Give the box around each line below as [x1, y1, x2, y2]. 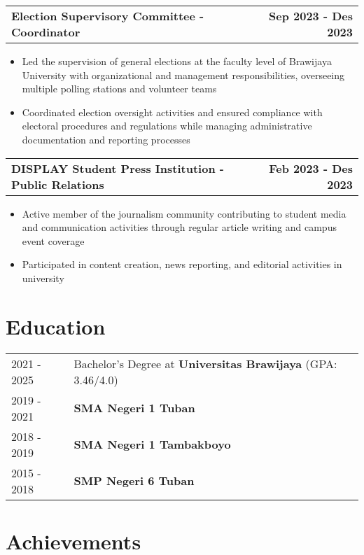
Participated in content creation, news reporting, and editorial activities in [22, 257, 342, 272]
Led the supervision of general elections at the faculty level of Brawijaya [22, 54, 332, 68]
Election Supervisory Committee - [11, 8, 204, 24]
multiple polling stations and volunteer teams [22, 81, 217, 96]
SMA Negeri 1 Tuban [73, 400, 195, 416]
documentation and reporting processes [22, 132, 190, 146]
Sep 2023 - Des [268, 8, 353, 24]
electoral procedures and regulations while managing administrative [22, 118, 312, 133]
